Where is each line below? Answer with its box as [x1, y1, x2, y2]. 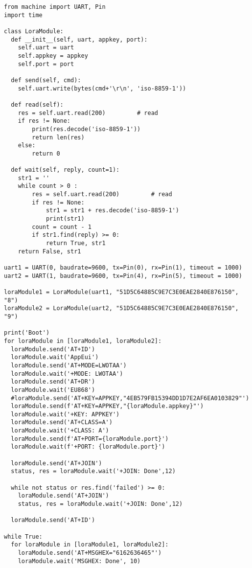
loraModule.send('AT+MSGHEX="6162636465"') [18, 549, 162, 556]
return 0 [32, 150, 60, 157]
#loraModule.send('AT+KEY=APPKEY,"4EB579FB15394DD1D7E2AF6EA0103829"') [11, 394, 250, 402]
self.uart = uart [18, 44, 74, 51]
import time [4, 11, 43, 19]
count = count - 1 [32, 223, 92, 230]
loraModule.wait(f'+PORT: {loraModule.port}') [11, 443, 165, 451]
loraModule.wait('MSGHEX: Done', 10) [18, 557, 141, 565]
